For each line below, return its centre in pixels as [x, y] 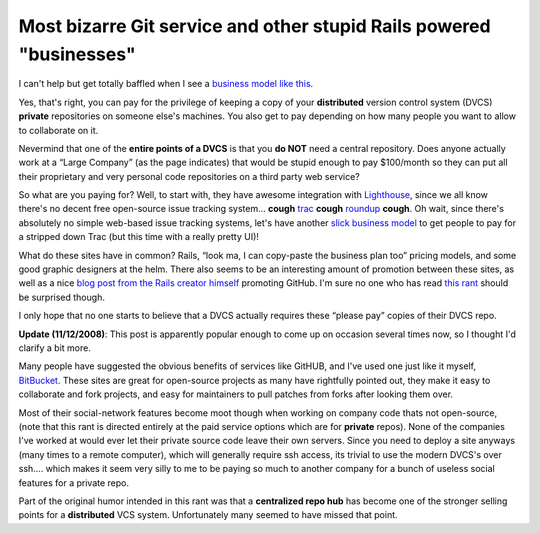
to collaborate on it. [58, 130]
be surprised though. [61, 297]
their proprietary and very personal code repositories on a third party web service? [189, 176]
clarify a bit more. [55, 347]
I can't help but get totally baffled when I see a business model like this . [166, 84]
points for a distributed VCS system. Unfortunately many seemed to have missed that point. [208, 515]
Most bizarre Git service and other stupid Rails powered [254, 26]
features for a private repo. [74, 482]
